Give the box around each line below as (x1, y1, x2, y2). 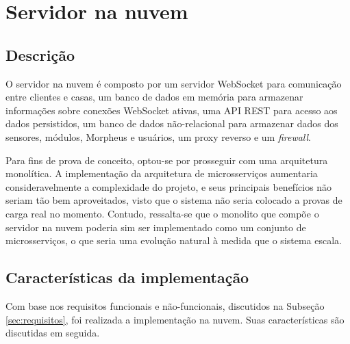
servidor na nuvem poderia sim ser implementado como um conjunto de (5, 220, 306, 234)
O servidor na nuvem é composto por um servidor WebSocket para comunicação (5, 76, 342, 90)
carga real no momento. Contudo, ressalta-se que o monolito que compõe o (5, 206, 319, 220)
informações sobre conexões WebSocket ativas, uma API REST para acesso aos (5, 103, 338, 117)
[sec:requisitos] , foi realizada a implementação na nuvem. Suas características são (5, 312, 345, 326)
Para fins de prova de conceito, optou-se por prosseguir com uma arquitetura (5, 153, 328, 167)
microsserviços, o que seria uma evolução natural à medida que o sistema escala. (5, 233, 342, 248)
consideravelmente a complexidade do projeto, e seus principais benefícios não (5, 179, 332, 194)
